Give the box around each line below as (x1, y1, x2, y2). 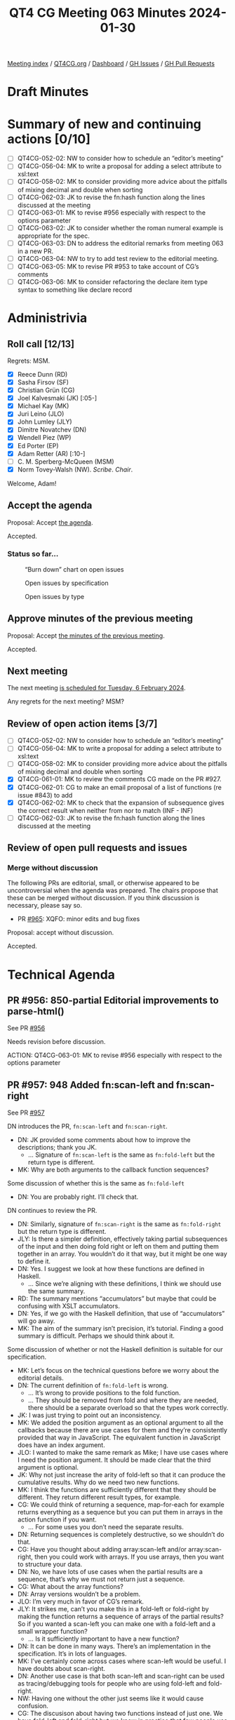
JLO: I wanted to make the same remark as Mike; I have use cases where (17, 1449, 229, 1457)
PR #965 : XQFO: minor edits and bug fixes (17, 915, 140, 923)
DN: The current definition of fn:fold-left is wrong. (17, 1381, 168, 1390)
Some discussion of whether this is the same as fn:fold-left (7, 1179, 184, 1188)
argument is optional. (17, 1463, 79, 1472)
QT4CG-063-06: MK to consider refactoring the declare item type (17, 277, 208, 285)
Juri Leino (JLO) (17, 410, 65, 418)
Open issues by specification (25, 579, 109, 587)
